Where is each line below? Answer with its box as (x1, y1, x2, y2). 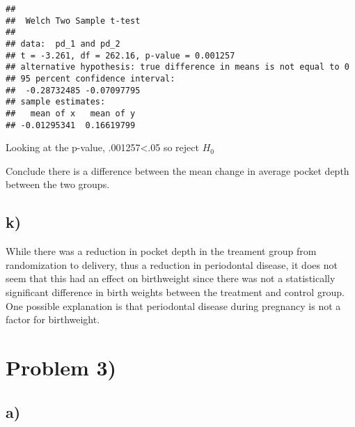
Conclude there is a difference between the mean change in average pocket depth (6, 163, 349, 178)
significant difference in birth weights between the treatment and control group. (6, 284, 345, 299)
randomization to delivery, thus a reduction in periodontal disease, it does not (6, 257, 338, 272)
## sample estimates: (6, 97, 106, 107)
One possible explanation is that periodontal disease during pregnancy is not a (6, 298, 341, 313)
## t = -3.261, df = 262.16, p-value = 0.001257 (6, 50, 235, 61)
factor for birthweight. (6, 312, 100, 327)
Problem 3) (6, 352, 117, 381)
